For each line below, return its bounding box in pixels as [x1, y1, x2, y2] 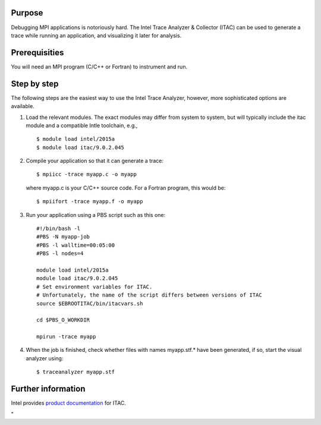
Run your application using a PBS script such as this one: [26, 211, 166, 218]
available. [11, 103, 35, 110]
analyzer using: [26, 354, 64, 362]
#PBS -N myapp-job [36, 234, 90, 240]
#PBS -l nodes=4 [36, 250, 84, 257]
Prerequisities [11, 48, 64, 58]
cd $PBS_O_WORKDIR [36, 317, 90, 323]
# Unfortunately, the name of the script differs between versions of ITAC [36, 292, 262, 298]
